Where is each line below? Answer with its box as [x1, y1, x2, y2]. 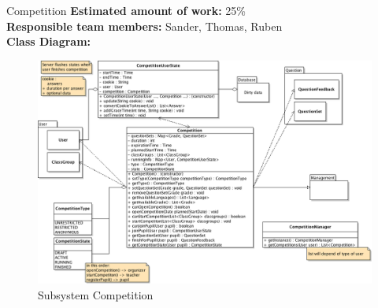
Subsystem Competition [38, 286, 154, 302]
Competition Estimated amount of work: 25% [6, 2, 246, 18]
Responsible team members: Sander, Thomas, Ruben [6, 17, 283, 34]
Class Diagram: [6, 33, 91, 50]
